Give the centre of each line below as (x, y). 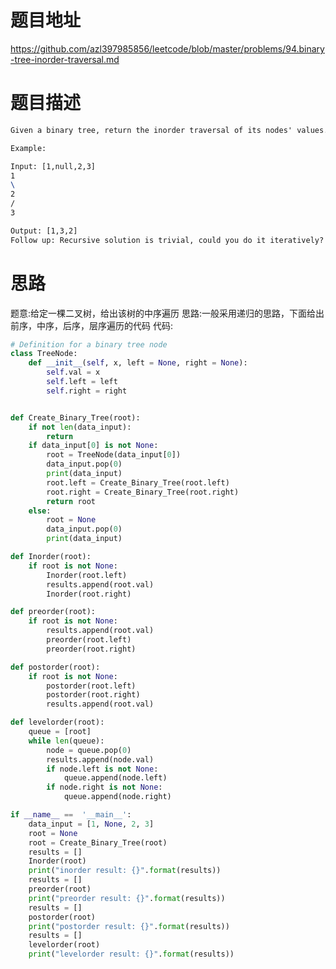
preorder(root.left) (89, 640)
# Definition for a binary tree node (89, 344)
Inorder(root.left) (87, 575)
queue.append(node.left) (115, 778)
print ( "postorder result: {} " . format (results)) (129, 926)
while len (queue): (66, 741)
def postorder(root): (55, 667)
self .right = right (87, 391)
